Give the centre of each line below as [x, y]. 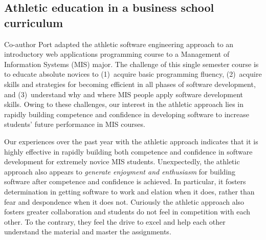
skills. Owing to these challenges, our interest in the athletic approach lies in [124, 104]
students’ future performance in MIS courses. [75, 124]
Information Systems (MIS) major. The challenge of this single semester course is [131, 64]
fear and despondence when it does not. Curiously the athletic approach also [124, 201]
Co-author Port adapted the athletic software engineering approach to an [119, 44]
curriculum [34, 22]
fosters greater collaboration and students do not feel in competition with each [127, 212]
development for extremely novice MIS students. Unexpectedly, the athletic [122, 161]
